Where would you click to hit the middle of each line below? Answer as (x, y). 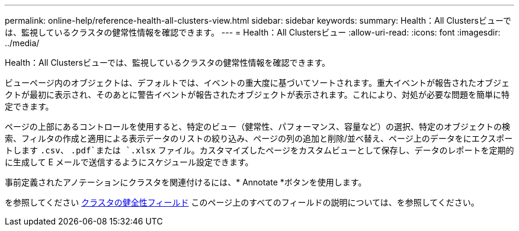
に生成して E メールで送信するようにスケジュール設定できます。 (129, 162)
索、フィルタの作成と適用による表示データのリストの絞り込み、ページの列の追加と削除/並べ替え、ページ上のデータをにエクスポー (259, 138)
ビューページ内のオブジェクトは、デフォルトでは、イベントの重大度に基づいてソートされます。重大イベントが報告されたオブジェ (257, 83)
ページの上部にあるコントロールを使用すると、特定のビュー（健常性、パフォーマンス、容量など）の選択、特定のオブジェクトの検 (257, 126)
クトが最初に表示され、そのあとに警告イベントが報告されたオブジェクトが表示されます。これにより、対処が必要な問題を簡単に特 (257, 94)
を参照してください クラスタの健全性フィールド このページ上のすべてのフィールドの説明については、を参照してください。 (242, 202)
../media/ (22, 43)
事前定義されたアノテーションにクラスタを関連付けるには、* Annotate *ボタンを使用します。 (186, 182)
